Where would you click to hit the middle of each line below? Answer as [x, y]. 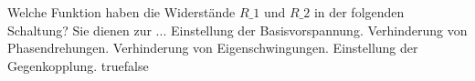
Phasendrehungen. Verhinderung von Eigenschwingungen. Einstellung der [213, 48]
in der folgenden [359, 12]
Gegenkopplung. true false [78, 65]
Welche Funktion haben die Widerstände [121, 12]
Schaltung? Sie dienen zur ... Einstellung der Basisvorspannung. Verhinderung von [237, 30]
